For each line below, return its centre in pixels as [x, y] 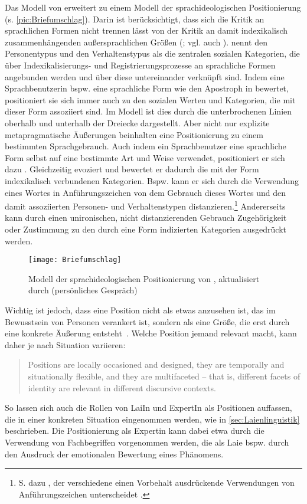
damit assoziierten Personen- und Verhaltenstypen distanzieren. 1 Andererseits [145, 205]
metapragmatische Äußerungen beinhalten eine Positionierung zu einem [134, 134]
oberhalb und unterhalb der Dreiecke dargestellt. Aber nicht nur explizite [137, 122]
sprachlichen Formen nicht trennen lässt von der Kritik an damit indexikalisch [146, 30]
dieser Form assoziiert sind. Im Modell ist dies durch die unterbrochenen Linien [148, 111]
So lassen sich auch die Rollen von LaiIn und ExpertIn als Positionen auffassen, [148, 408]
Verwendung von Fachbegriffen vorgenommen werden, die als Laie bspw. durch [147, 442]
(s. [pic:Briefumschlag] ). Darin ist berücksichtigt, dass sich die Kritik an [135, 19]
